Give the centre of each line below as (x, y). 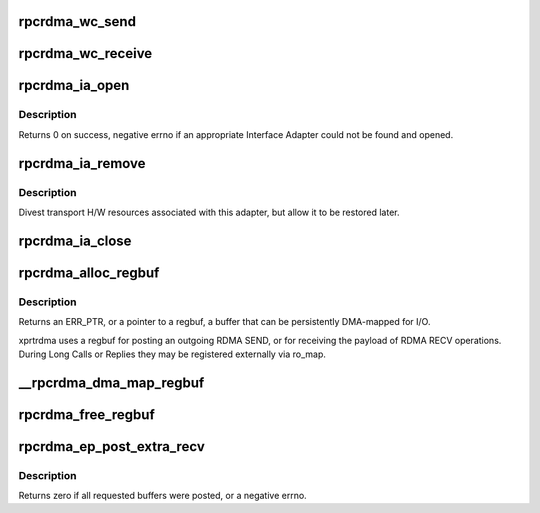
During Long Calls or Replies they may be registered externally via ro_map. (172, 354)
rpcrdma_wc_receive (85, 53)
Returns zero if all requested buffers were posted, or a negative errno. (162, 496)
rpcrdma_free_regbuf (86, 414)
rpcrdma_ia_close (75, 240)
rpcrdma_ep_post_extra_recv (111, 446)
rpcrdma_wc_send (77, 21)
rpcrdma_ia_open (74, 85)
